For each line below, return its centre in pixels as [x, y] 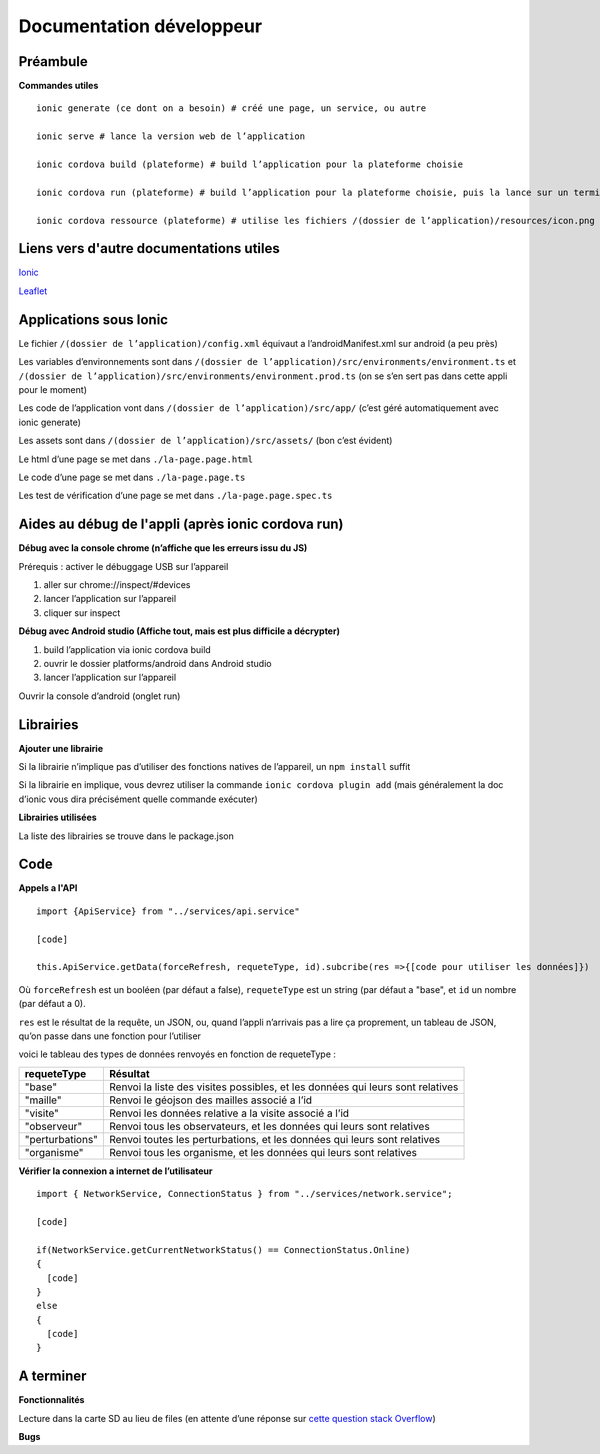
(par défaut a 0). [52, 1004]
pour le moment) [52, 389]
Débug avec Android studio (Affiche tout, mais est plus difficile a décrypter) [179, 631]
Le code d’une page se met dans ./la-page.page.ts [132, 477]
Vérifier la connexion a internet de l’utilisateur [116, 1171]
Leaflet [33, 291]
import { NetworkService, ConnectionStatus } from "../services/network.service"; [244, 1194]
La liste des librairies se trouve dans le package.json [126, 836]
